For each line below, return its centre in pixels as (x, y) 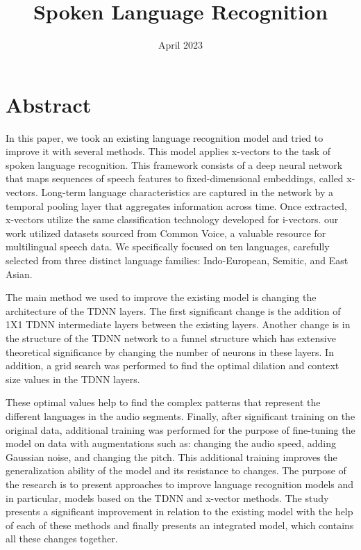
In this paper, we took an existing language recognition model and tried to (165, 137)
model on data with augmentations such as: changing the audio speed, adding (171, 443)
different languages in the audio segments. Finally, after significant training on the (180, 415)
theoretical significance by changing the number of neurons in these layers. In (170, 351)
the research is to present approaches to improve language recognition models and (180, 484)
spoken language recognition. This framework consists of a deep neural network (174, 164)
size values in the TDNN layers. (73, 379)
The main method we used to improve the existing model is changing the (161, 297)
